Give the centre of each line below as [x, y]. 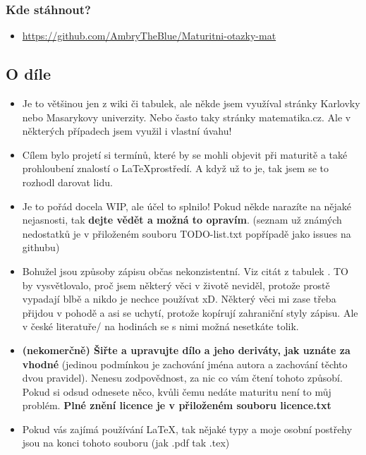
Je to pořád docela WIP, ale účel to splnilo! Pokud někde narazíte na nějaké [187, 206]
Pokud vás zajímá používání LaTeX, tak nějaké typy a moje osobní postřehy [187, 429]
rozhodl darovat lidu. [67, 182]
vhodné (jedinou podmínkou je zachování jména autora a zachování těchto [185, 364]
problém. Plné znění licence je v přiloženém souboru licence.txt [177, 405]
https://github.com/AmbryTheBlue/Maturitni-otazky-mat [149, 36]
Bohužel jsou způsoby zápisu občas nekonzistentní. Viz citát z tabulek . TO [185, 271]
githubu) [41, 247]
